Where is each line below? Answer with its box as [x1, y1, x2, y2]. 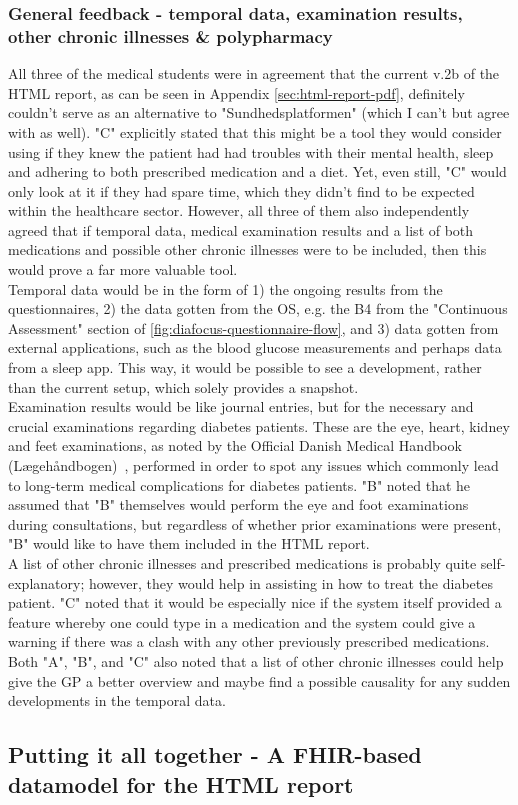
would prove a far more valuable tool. [8, 259, 238, 280]
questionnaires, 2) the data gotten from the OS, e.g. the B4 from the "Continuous [8, 298, 508, 319]
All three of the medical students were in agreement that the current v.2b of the [8, 63, 500, 84]
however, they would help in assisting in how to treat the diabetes [88, 572, 493, 593]
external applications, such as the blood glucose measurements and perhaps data [8, 337, 502, 358]
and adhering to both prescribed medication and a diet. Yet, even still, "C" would [8, 161, 507, 182]
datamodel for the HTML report [8, 768, 354, 799]
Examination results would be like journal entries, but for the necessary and [8, 396, 474, 417]
